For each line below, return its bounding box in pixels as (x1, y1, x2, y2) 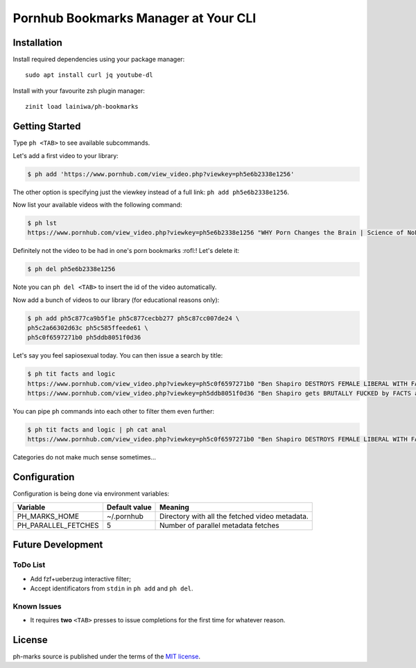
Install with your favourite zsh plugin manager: (12, 87, 146, 95)
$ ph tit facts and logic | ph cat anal (27, 426, 166, 434)
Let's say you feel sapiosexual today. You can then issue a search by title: (12, 351, 223, 360)
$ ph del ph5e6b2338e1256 (27, 265, 116, 273)
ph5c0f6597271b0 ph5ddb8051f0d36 (27, 333, 141, 342)
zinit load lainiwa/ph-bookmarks (25, 103, 139, 111)
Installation (12, 37, 62, 49)
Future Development (12, 539, 103, 551)
